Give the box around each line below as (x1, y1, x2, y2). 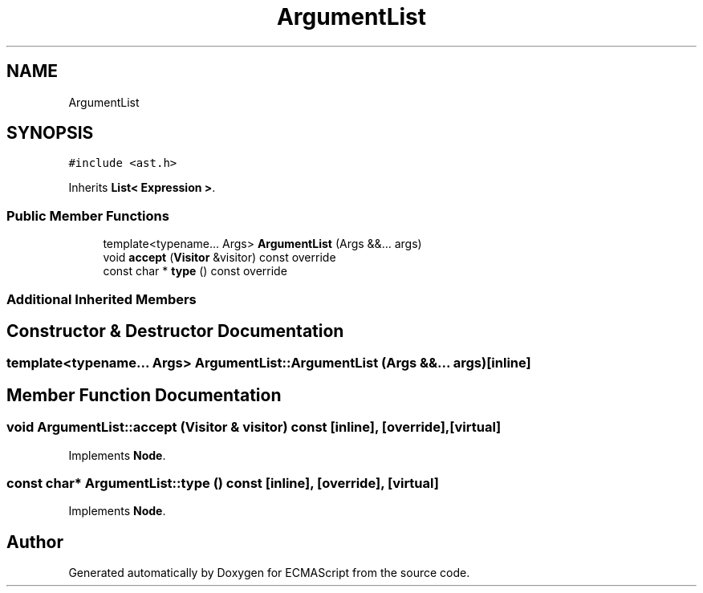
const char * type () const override (103, 264, 287, 278)
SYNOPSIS (6, 123, 94, 144)
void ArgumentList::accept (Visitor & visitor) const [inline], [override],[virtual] (6, 419, 502, 436)
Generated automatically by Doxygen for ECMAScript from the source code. (68, 566, 470, 580)
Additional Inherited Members (6, 290, 197, 307)
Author (6, 531, 63, 552)
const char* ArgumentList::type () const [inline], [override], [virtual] (6, 475, 439, 491)
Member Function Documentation (6, 384, 282, 405)
